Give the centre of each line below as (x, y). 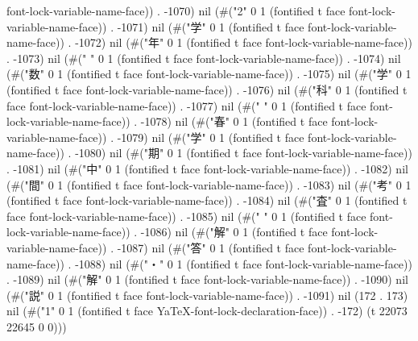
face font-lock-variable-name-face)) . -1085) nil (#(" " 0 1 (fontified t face (186, 216)
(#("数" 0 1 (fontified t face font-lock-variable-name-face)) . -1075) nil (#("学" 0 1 (209, 74)
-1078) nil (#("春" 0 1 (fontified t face (234, 121)
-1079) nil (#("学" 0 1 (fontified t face (211, 137)
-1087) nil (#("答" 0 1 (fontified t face (211, 247)
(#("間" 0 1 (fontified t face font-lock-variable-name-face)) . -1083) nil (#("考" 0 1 (209, 184)
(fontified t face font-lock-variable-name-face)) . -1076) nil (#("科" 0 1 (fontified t (207, 89)
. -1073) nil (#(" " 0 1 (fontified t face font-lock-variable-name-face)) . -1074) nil (204, 58)
